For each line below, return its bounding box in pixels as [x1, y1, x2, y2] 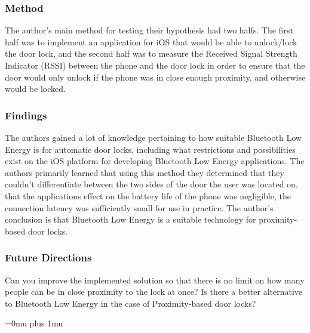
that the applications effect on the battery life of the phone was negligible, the [5, 189, 291, 202]
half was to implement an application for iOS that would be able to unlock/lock [5, 35, 297, 48]
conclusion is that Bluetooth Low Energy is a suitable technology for [5, 213, 256, 226]
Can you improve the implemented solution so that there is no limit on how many [5, 273, 305, 286]
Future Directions [5, 250, 92, 265]
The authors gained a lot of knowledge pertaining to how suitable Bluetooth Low [5, 131, 302, 143]
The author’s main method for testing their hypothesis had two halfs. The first [5, 24, 293, 36]
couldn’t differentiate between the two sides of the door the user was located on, [5, 178, 298, 190]
